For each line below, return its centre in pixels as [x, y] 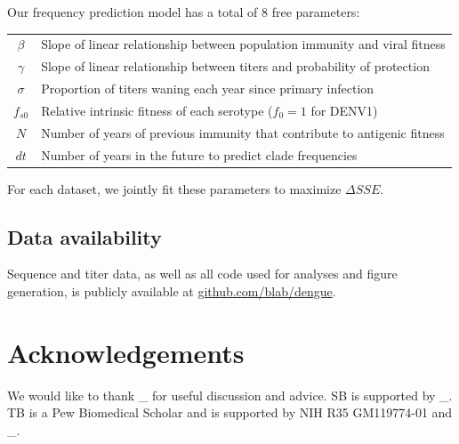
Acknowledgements [126, 352]
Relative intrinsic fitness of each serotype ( [157, 110]
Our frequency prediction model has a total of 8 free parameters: [184, 12]
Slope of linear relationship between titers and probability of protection [235, 66]
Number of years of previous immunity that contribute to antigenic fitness [243, 132]
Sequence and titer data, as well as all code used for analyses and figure [202, 274]
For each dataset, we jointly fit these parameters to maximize [174, 188]
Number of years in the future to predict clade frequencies [199, 154]
